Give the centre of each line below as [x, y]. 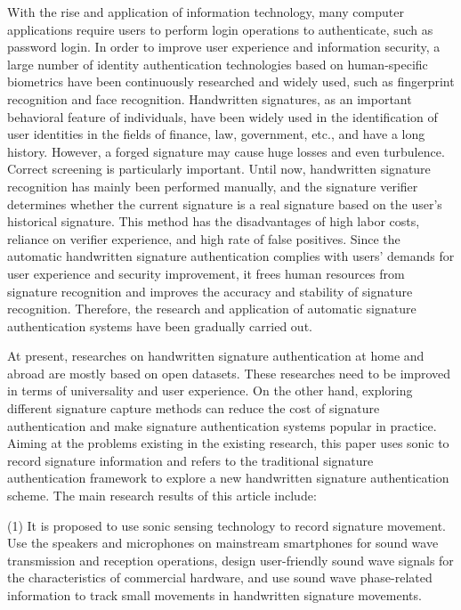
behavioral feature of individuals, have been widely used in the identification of [222, 116]
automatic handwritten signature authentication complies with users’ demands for [231, 256]
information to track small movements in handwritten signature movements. [214, 595]
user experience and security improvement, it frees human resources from [206, 273]
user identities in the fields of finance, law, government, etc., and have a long [216, 134]
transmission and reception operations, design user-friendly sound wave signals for [230, 560]
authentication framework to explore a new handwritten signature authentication [228, 478]
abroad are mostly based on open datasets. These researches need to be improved [229, 373]
